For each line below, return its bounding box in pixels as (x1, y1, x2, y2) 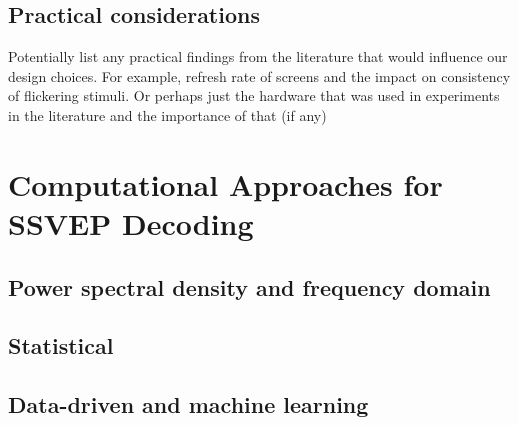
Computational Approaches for (8, 163, 443, 204)
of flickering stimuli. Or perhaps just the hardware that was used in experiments (8, 85, 500, 106)
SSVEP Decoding (8, 202, 254, 243)
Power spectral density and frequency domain (8, 271, 491, 302)
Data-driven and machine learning (8, 389, 369, 420)
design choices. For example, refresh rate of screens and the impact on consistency (8, 65, 511, 86)
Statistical (8, 330, 114, 361)
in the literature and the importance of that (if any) (8, 104, 327, 125)
